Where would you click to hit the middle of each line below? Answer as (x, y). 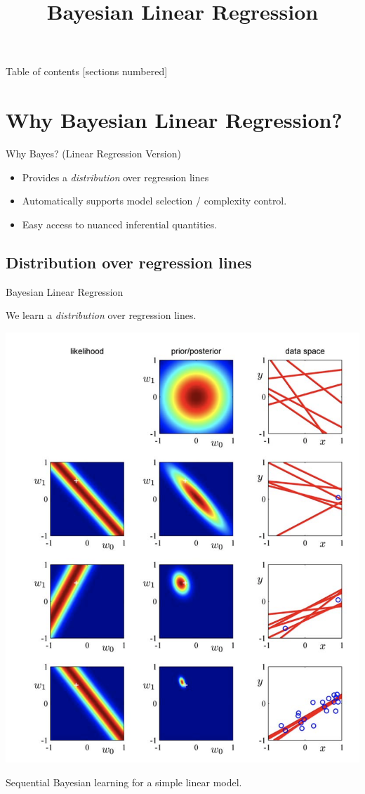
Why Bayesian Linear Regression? (174, 120)
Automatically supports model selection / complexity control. (154, 201)
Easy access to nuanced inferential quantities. (120, 224)
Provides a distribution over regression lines (115, 177)
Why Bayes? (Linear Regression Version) (93, 154)
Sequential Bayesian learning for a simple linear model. (124, 782)
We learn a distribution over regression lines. (101, 315)
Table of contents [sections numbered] (87, 71)
